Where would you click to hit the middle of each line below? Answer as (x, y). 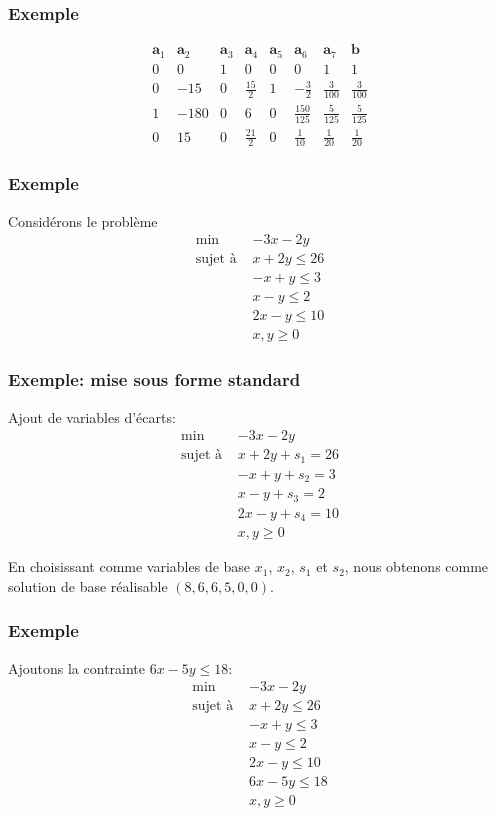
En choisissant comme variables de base (129, 566)
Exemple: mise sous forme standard (154, 379)
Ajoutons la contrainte (77, 667)
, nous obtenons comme (416, 566)
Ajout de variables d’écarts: (92, 416)
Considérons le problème (83, 220)
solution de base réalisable (88, 585)
